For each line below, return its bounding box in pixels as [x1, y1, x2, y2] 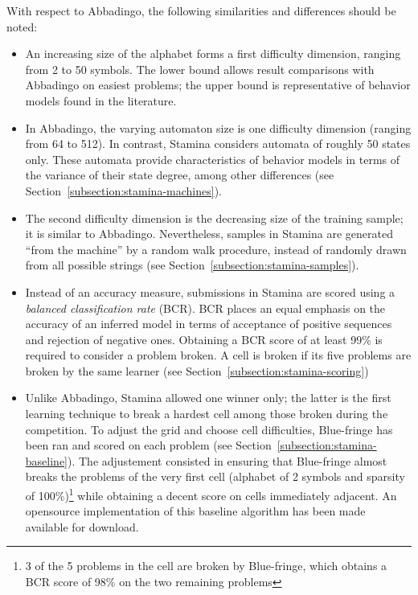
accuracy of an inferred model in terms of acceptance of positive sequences [25, 315, 392, 332]
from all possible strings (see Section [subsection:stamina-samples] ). [25, 256, 359, 273]
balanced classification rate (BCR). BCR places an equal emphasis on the [25, 299, 386, 316]
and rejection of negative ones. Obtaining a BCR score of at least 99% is [25, 330, 383, 347]
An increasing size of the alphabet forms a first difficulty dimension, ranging [25, 45, 401, 62]
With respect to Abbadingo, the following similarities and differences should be [6, 2, 396, 18]
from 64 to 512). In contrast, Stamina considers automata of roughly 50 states [25, 135, 411, 152]
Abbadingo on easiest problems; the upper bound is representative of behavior [25, 76, 411, 93]
